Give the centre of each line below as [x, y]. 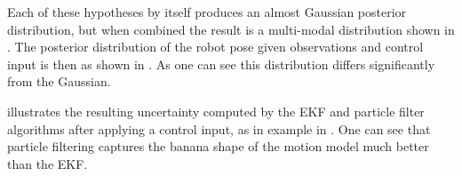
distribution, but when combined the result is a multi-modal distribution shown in [231, 29]
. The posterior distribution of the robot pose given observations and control [215, 47]
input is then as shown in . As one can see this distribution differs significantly [221, 64]
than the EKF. [48, 163]
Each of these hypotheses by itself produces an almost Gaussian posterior [207, 12]
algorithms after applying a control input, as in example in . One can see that [219, 128]
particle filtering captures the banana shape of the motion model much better [218, 146]
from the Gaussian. [59, 81]
